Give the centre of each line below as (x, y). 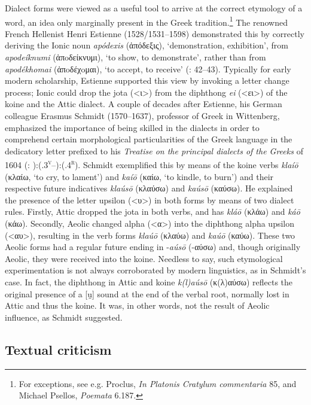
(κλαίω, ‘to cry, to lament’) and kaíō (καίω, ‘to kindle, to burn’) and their (139, 176)
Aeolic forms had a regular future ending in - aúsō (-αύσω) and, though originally (153, 247)
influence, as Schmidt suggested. (64, 317)
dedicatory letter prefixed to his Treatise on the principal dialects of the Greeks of (154, 150)
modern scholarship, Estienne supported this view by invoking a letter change (147, 80)
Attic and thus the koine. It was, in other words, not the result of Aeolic (137, 305)
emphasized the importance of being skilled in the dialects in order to (132, 127)
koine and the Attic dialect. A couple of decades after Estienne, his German (144, 104)
